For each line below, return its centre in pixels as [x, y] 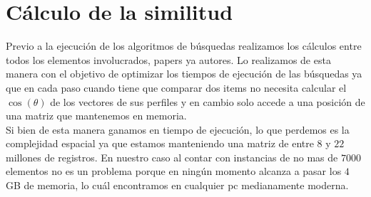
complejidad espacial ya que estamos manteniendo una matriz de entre [160, 143]
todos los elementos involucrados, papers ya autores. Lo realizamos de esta [168, 59]
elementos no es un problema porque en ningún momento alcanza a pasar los [174, 171]
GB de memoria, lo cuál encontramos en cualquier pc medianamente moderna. [177, 185]
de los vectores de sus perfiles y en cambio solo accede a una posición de [208, 101]
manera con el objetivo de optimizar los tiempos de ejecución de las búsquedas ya [184, 74]
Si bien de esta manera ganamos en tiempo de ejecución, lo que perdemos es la [178, 129]
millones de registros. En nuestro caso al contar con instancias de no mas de [172, 157]
